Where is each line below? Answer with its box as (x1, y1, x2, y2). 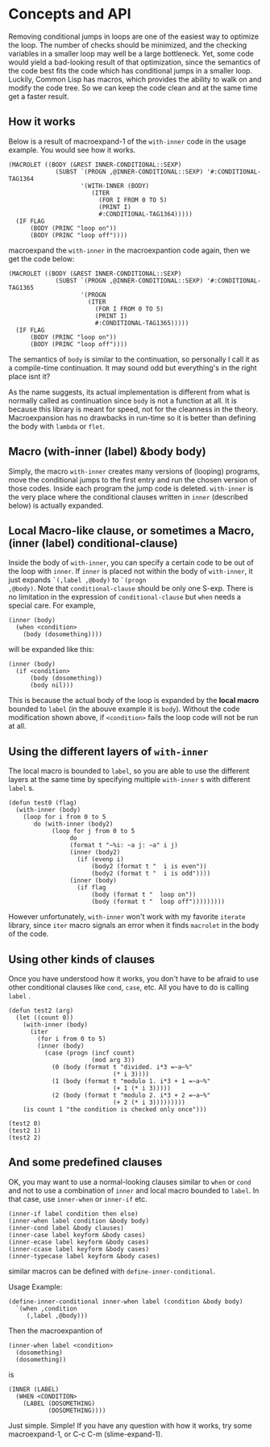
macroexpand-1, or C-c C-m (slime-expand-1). (8, 1429, 163, 1439)
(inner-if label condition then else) (8, 1210, 139, 1218)
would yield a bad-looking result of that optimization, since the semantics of (8, 57, 260, 67)
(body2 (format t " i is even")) (91, 863, 207, 871)
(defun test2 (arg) (8, 1006, 74, 1014)
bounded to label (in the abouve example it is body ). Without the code (8, 704, 240, 714)
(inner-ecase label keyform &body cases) (8, 1238, 150, 1246)
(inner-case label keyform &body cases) (8, 1231, 147, 1239)
